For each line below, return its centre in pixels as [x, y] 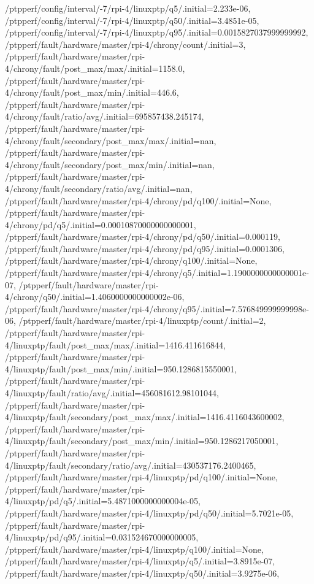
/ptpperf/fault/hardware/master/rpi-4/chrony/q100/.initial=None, [131, 260]
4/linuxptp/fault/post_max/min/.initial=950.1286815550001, [121, 368]
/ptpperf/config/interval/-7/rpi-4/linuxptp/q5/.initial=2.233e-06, [128, 8]
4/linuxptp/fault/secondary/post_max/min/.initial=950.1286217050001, [142, 441]
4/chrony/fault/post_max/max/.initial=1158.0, [95, 68]
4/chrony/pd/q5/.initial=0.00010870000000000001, [101, 224]
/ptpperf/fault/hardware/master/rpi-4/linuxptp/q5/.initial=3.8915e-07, [140, 561]
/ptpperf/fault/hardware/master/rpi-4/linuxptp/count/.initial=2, [142, 321]
